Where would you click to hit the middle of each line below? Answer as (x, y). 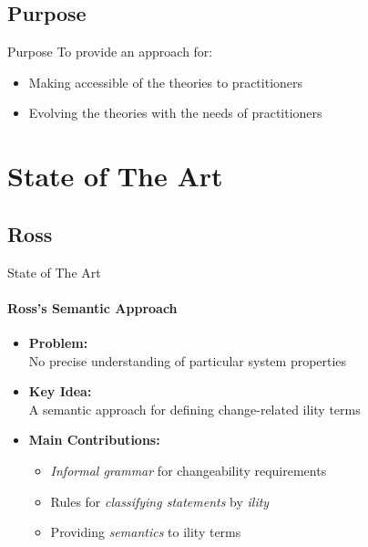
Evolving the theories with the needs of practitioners (175, 113)
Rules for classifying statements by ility (160, 501)
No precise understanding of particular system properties (188, 360)
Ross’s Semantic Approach (92, 307)
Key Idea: (60, 391)
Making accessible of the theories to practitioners (166, 82)
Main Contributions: (94, 440)
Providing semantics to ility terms (146, 532)
